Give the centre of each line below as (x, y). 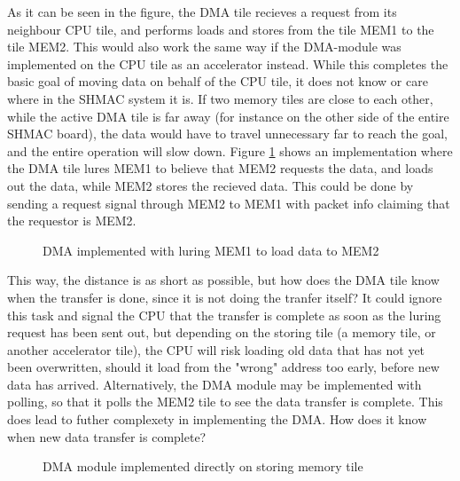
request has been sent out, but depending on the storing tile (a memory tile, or (222, 332)
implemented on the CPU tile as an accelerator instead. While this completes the (228, 63)
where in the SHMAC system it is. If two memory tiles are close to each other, (220, 98)
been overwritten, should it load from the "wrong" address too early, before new (223, 367)
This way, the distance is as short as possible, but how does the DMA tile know (223, 280)
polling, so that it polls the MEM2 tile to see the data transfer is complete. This (225, 402)
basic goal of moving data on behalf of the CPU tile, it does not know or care (218, 81)
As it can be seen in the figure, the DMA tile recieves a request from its (202, 12)
